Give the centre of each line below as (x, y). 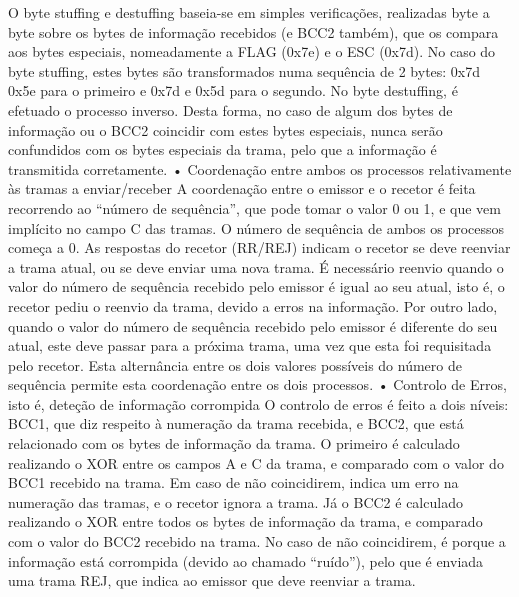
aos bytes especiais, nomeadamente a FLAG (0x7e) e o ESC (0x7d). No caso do (252, 51)
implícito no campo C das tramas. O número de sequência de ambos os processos (256, 227)
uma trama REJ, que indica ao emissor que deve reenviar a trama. (212, 580)
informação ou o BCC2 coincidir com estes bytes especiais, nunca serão (225, 129)
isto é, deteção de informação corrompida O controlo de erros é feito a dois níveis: (258, 403)
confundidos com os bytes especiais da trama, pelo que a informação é (222, 149)
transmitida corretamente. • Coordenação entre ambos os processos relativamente (260, 168)
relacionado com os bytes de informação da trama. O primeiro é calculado (234, 443)
